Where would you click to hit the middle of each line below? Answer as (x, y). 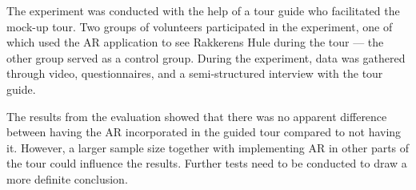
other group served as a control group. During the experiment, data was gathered (206, 57)
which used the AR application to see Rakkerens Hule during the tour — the (195, 42)
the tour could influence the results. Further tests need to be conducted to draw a (207, 163)
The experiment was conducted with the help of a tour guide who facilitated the (203, 10)
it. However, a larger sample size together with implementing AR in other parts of (208, 147)
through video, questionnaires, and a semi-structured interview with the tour (195, 73)
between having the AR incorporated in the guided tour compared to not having (204, 132)
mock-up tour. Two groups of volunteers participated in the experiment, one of (200, 26)
